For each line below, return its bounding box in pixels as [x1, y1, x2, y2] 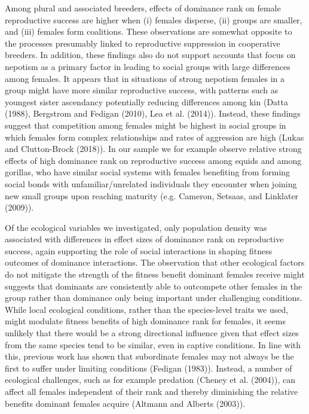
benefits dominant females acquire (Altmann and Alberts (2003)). [5, 397, 246, 409]
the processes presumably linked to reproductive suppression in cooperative [5, 36, 280, 49]
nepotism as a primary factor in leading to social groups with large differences [5, 60, 290, 72]
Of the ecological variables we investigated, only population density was [5, 221, 267, 233]
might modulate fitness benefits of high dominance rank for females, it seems [5, 315, 286, 327]
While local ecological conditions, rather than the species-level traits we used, [5, 303, 289, 315]
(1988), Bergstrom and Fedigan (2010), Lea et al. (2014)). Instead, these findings [5, 107, 301, 120]
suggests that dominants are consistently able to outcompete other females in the [5, 279, 302, 292]
